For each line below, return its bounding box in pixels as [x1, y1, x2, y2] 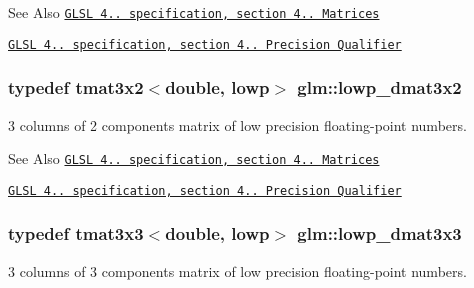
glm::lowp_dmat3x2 [297, 75, 462, 100]
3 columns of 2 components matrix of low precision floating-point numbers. [8, 114, 467, 135]
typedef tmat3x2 [8, 75, 144, 100]
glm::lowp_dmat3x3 [297, 221, 462, 246]
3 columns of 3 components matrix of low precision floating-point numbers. [8, 260, 467, 281]
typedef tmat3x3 [8, 221, 144, 246]
